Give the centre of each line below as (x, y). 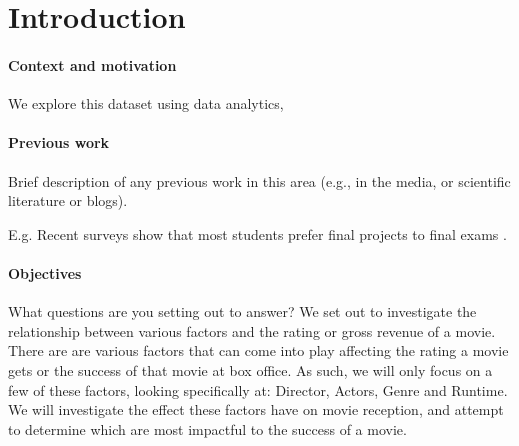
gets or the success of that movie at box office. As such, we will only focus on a (250, 369)
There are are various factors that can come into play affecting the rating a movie (258, 350)
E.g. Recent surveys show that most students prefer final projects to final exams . (257, 233)
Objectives (45, 272)
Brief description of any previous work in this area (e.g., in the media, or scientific (259, 180)
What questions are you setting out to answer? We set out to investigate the (242, 311)
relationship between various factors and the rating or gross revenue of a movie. (252, 330)
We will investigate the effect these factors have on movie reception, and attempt (256, 409)
